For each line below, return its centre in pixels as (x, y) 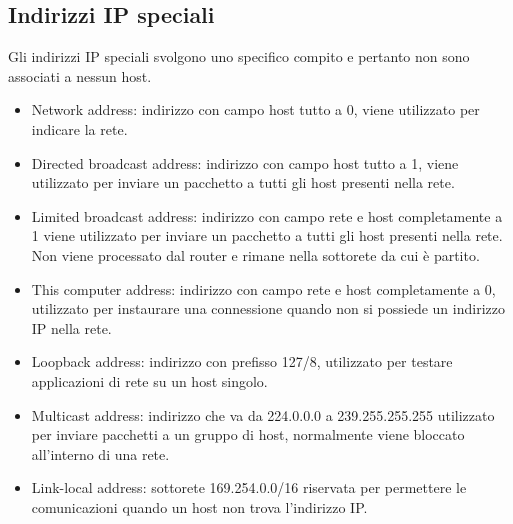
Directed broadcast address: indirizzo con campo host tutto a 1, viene (245, 162)
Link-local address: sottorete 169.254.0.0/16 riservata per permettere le (249, 487)
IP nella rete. (71, 327)
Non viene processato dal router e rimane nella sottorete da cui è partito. (255, 254)
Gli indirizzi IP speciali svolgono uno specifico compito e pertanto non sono (239, 56)
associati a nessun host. (80, 75)
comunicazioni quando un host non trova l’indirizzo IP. (199, 506)
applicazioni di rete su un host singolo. (149, 380)
